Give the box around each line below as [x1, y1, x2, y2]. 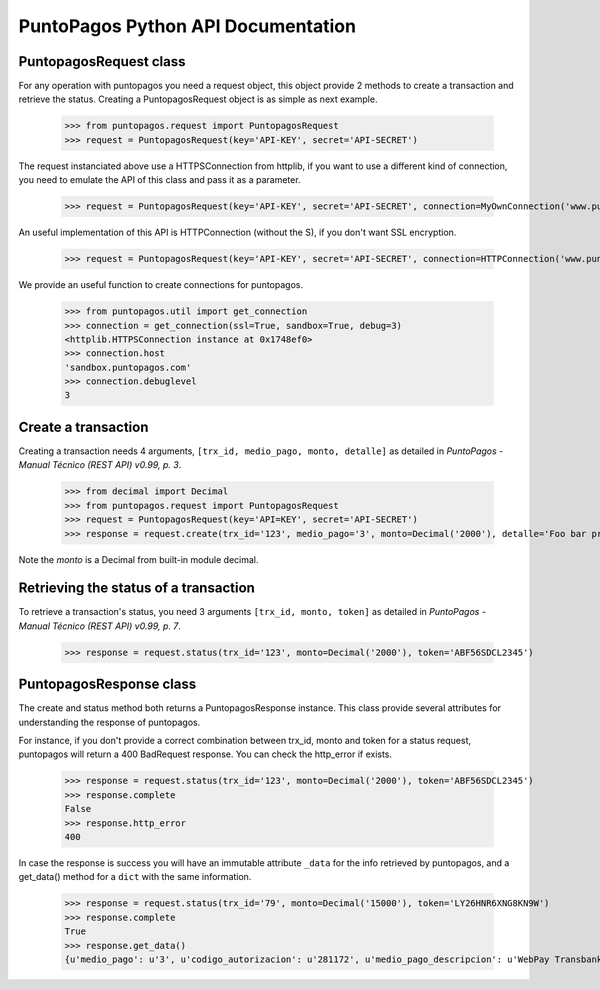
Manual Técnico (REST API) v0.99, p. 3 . [18, 459, 182, 471]
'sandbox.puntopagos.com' [64, 361, 192, 373]
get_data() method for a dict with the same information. [18, 871, 252, 883]
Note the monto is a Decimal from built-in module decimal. [18, 553, 259, 565]
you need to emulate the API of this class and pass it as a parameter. [18, 174, 301, 186]
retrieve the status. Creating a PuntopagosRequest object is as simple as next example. [18, 93, 378, 105]
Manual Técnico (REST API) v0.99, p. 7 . [18, 620, 182, 632]
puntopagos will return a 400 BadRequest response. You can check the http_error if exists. [18, 748, 393, 760]
